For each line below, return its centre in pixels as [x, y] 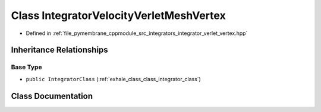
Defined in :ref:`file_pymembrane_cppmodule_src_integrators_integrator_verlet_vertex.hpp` [137, 33]
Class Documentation [52, 96]
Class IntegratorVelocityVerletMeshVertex [118, 15]
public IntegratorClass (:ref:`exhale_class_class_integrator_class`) [114, 79]
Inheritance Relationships [59, 50]
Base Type [26, 67]
